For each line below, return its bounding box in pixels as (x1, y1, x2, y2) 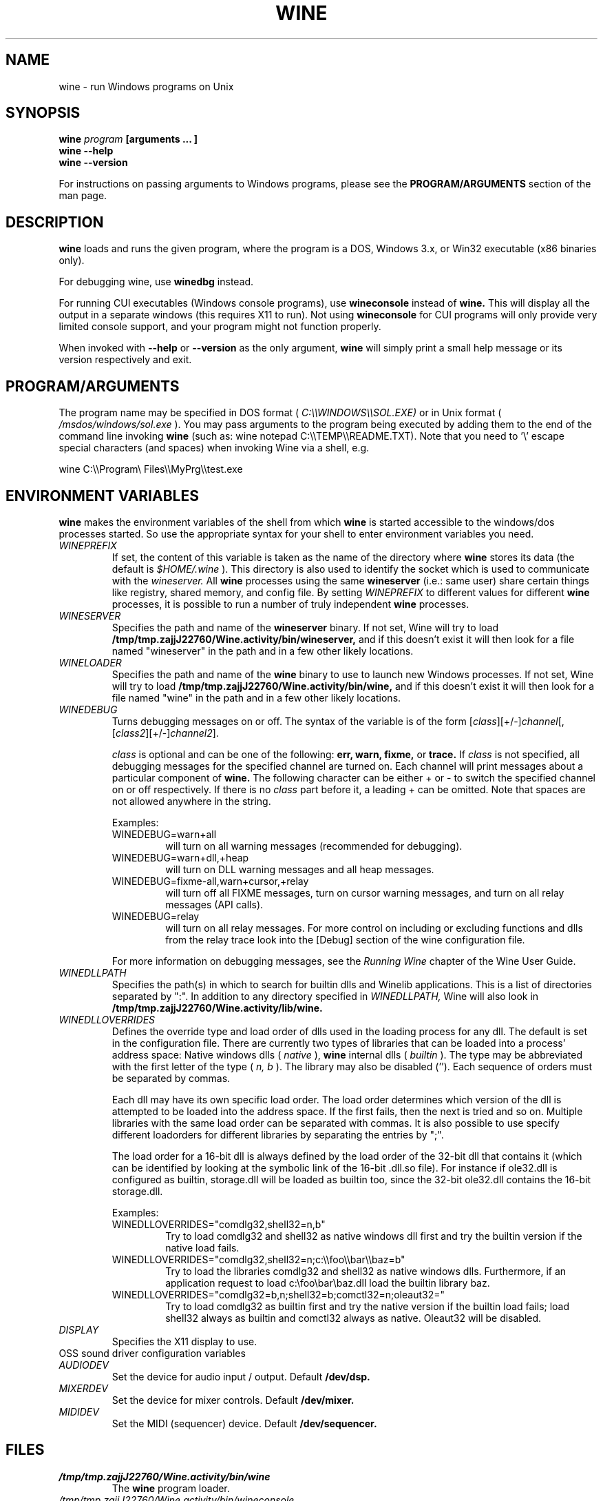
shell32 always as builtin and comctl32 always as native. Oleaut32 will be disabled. (165, 1311, 542, 1324)
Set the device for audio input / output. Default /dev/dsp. (112, 1370, 370, 1382)
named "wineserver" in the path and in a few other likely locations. (112, 644, 414, 657)
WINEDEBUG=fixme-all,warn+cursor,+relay (112, 875, 309, 887)
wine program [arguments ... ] (59, 133, 198, 145)
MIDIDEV (59, 1405, 99, 1418)
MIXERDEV (59, 1382, 108, 1394)
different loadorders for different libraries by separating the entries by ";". (112, 1128, 444, 1141)
